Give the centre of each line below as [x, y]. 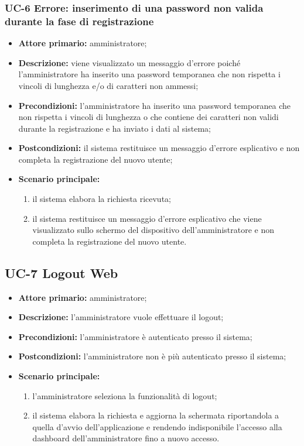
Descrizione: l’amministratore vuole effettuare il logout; [121, 317]
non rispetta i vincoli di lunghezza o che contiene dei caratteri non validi [148, 117]
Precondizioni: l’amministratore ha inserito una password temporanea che [155, 105]
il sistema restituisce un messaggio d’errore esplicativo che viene [147, 218]
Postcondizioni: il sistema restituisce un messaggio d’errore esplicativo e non [159, 148]
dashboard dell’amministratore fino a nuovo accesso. [126, 438]
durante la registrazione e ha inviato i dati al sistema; [115, 128]
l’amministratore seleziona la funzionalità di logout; [125, 395]
